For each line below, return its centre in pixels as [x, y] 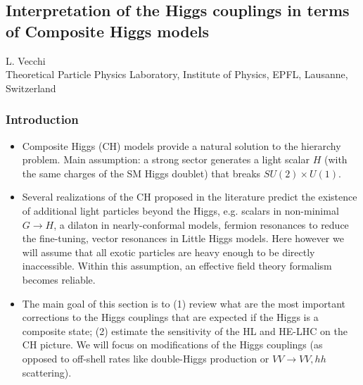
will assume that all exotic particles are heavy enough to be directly [168, 252]
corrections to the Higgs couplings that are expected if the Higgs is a [170, 317]
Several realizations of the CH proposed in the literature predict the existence [190, 197]
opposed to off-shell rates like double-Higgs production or [146, 358]
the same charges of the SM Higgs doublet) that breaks [141, 173]
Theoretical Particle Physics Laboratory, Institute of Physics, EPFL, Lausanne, [177, 74]
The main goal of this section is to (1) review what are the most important [184, 303]
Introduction [42, 119]
